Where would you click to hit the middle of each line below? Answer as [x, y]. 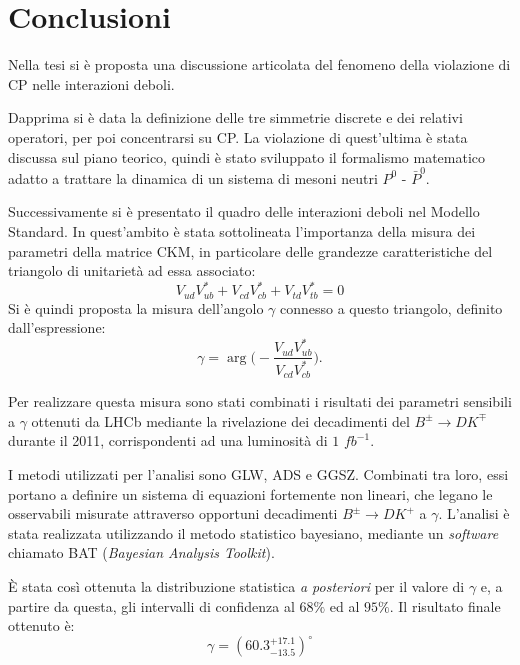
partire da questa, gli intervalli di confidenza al [151, 605]
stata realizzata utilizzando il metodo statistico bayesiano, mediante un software [253, 532]
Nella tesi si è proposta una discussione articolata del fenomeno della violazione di [259, 64]
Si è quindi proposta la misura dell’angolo [136, 307]
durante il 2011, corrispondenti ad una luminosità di [168, 440]
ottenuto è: [41, 625]
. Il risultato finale [445, 605]
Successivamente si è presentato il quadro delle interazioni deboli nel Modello [244, 211]
